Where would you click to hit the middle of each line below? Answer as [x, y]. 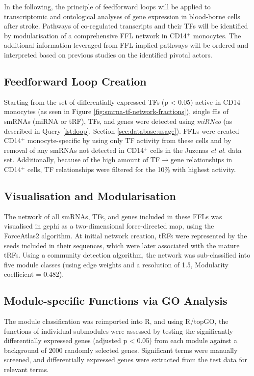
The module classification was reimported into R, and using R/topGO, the [116, 321]
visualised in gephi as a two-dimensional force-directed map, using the [109, 226]
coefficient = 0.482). [34, 274]
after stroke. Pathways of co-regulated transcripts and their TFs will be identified [126, 26]
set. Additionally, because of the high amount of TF [82, 159]
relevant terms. [26, 369]
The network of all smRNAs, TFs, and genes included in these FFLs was [113, 216]
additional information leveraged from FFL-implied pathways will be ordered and [126, 45]
